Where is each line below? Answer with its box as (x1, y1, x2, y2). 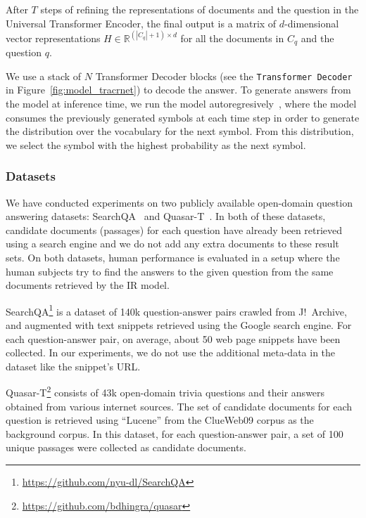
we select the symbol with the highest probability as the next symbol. (6, 137, 306, 152)
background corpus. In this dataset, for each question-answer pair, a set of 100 (6, 426, 343, 441)
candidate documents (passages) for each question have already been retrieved (6, 222, 343, 237)
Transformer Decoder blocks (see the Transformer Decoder (95, 68, 353, 83)
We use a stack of (6, 68, 82, 83)
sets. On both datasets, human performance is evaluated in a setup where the (6, 250, 340, 264)
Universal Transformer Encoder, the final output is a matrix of (6, 15, 277, 30)
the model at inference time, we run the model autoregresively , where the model (6, 96, 357, 110)
